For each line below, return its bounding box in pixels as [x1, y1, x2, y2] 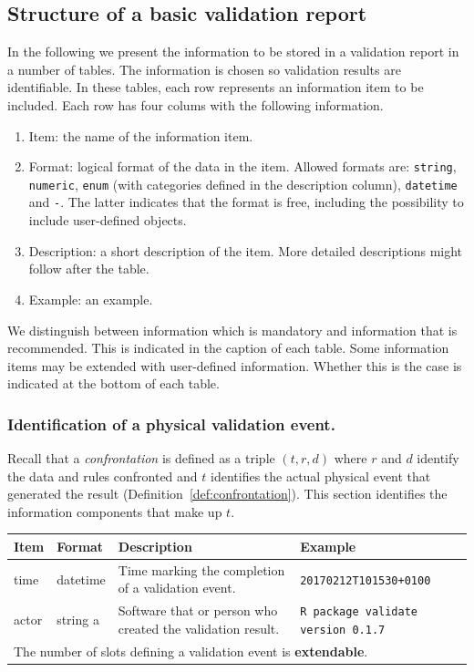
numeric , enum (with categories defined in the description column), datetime [28, 174, 458, 193]
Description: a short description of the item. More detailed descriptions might [28, 241, 463, 260]
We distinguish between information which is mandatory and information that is [7, 320, 458, 339]
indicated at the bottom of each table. [7, 374, 220, 393]
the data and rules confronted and [7, 466, 198, 485]
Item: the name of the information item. [28, 126, 253, 145]
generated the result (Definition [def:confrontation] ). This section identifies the [7, 484, 448, 503]
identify [417, 449, 459, 468]
